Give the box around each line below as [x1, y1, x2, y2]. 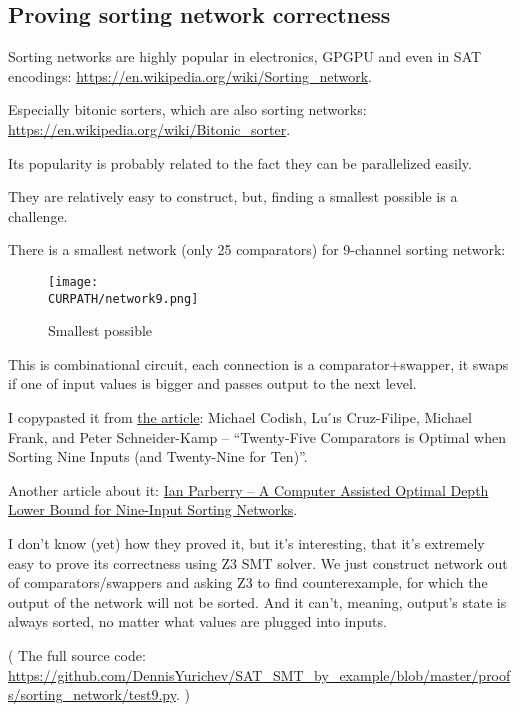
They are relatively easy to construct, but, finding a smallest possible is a [8, 186, 458, 207]
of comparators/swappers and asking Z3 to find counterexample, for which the [8, 572, 488, 593]
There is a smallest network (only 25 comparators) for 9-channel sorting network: [8, 239, 506, 260]
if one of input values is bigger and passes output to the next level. [8, 373, 417, 394]
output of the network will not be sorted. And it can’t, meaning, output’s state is [8, 591, 507, 612]
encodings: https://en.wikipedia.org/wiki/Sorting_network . [8, 65, 372, 86]
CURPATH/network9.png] [48, 291, 199, 306]
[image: [48, 274, 99, 289]
